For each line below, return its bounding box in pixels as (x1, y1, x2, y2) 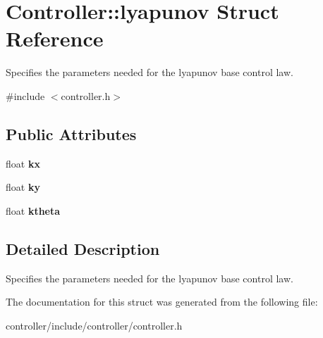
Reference (6, 24, 104, 53)
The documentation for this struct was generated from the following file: (6, 294, 318, 309)
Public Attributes (6, 123, 137, 144)
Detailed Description (6, 237, 160, 259)
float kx (6, 156, 40, 170)
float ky (6, 180, 40, 194)
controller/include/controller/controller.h (6, 318, 183, 332)
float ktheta (6, 203, 61, 218)
